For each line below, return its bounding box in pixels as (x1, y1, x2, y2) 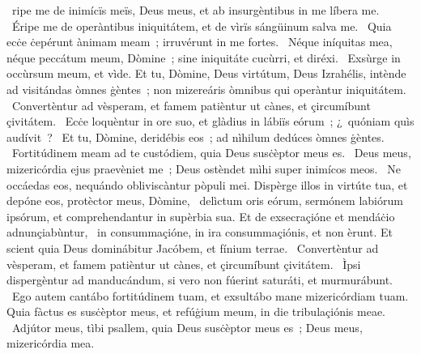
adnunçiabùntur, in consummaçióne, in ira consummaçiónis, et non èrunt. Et (6, 224, 393, 241)
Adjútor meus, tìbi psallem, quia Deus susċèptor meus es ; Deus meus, (11, 318, 363, 335)
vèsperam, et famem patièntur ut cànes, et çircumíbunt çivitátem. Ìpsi (6, 255, 361, 272)
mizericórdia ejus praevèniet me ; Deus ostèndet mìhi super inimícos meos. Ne (6, 160, 401, 177)
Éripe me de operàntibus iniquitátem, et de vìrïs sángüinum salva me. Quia (11, 17, 392, 34)
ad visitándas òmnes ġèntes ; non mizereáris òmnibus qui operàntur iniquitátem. (6, 80, 406, 97)
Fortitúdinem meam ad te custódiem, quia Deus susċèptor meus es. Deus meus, (11, 144, 411, 161)
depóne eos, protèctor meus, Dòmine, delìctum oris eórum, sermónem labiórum (6, 192, 403, 209)
